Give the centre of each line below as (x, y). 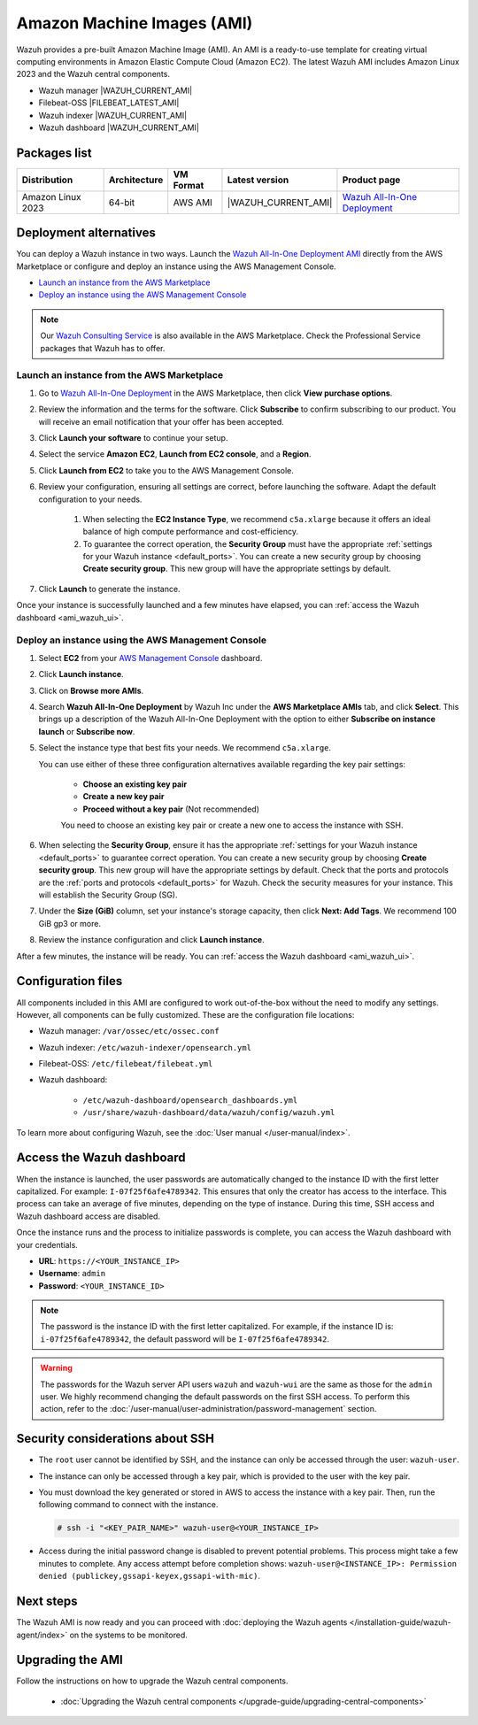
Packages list (54, 153)
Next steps (47, 1602)
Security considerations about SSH (116, 1439)
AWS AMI (193, 202)
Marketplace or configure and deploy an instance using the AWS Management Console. (176, 266)
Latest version (258, 180)
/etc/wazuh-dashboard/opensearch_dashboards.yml (190, 1100)
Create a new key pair (123, 797)
